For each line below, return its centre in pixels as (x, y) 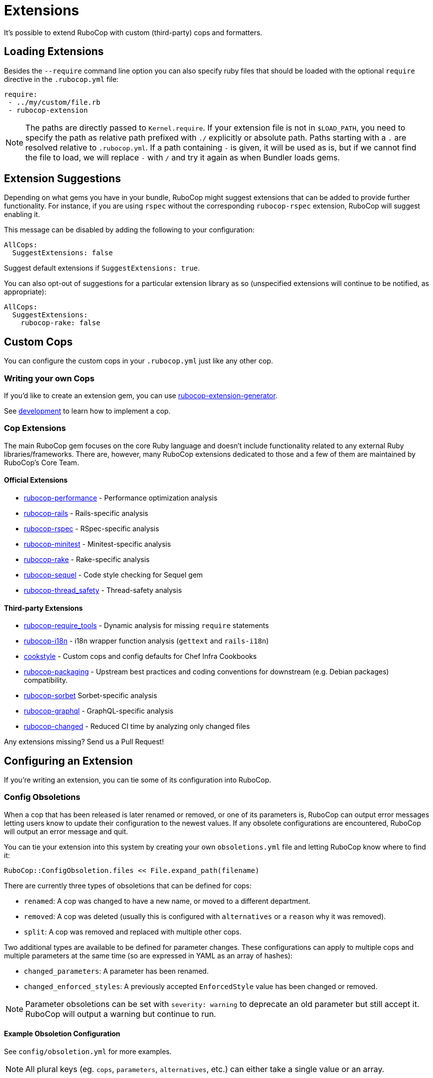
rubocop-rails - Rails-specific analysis (86, 513)
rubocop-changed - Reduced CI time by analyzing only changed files (137, 726)
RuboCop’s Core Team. (42, 462)
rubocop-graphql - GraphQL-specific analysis (99, 711)
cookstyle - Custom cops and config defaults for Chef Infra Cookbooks (140, 656)
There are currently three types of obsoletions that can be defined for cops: (128, 885)
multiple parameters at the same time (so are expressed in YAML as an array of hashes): (148, 955)
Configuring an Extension (69, 761)
